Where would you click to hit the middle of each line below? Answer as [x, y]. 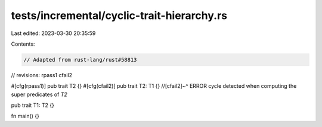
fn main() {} [25, 116]
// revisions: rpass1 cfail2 [42, 75]
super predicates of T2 [39, 94]
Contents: [23, 44]
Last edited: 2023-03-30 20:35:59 [53, 33]
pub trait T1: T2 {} [33, 105]
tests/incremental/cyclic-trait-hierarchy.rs [119, 15]
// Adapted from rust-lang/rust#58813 [80, 60]
